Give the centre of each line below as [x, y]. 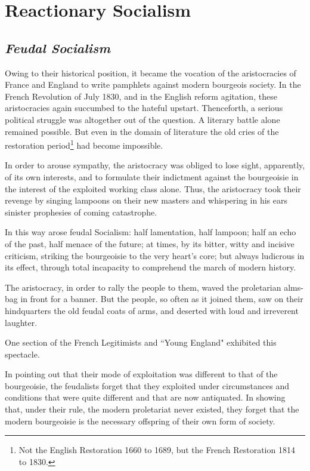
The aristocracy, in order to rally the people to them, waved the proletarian [143, 287]
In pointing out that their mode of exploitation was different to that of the [141, 374]
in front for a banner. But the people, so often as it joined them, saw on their [162, 299]
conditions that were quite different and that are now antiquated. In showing [145, 397]
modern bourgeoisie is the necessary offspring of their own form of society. [140, 421]
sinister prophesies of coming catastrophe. [81, 212]
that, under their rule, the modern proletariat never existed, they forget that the [152, 409]
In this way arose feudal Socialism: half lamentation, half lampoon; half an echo [151, 232]
